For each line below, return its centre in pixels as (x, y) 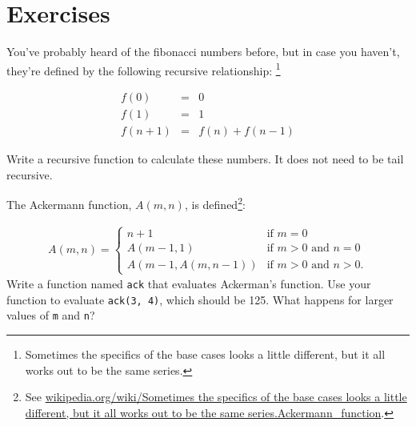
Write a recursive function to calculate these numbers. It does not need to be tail (205, 159)
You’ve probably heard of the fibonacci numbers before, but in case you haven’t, (203, 52)
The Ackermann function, (69, 204)
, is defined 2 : (215, 203)
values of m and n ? (51, 315)
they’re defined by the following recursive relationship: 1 (144, 69)
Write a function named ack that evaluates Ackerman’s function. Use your (189, 284)
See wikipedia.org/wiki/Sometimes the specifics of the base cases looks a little (216, 397)
